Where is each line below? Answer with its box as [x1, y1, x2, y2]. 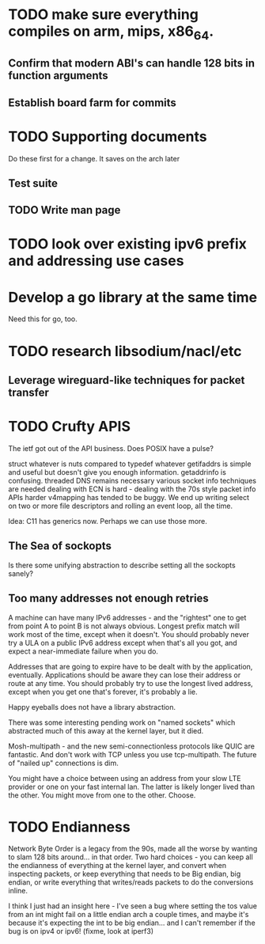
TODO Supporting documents [8, 127, 207, 146]
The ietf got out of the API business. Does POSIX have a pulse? [8, 443, 214, 453]
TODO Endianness [8, 817, 131, 836]
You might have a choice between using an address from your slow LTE [8, 773, 241, 783]
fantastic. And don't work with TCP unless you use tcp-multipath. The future [8, 749, 257, 759]
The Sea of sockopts [8, 540, 112, 553]
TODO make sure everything [8, 6, 199, 24]
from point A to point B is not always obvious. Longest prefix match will [8, 621, 240, 631]
